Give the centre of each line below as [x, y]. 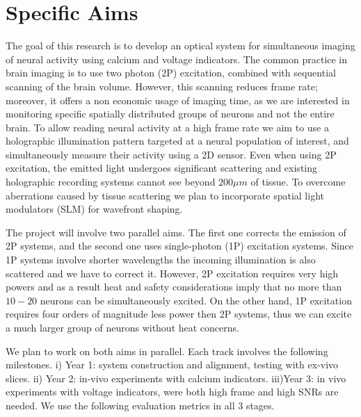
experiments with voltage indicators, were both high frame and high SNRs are [172, 392]
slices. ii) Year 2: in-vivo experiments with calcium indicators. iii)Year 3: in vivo [176, 378]
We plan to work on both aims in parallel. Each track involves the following [167, 351]
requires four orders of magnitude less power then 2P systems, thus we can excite [179, 314]
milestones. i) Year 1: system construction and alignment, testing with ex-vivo [172, 365]
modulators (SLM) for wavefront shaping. [94, 209]
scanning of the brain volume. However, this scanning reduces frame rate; [162, 86]
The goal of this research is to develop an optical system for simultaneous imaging [180, 46]
